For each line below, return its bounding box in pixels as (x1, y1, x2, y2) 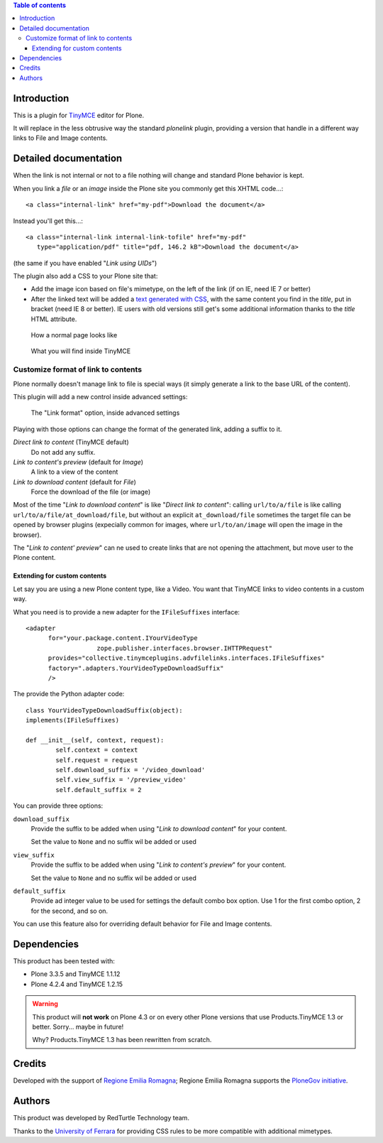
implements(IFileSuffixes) (26, 716, 120, 725)
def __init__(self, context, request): (26, 736, 165, 744)
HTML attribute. (30, 315, 77, 323)
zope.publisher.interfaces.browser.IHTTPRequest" (96, 644, 273, 652)
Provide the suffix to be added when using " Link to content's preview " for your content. (30, 860, 287, 870)
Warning (32, 1000, 58, 1008)
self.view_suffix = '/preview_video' (55, 776, 187, 784)
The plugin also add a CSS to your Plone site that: (13, 272, 158, 281)
